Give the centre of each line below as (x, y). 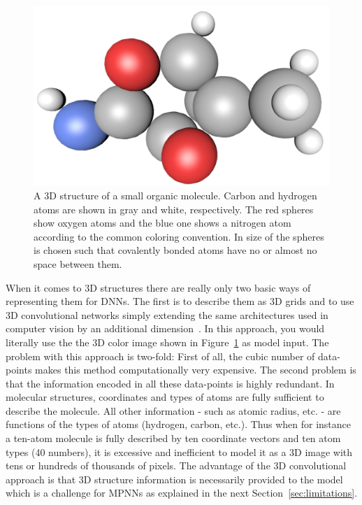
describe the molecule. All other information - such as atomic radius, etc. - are (173, 410)
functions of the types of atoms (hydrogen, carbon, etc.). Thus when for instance (179, 424)
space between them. (78, 263)
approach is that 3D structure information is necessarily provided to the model (174, 479)
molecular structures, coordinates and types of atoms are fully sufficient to (165, 397)
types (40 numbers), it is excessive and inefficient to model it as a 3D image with (179, 451)
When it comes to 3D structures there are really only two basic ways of (158, 287)
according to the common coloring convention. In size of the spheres (179, 236)
